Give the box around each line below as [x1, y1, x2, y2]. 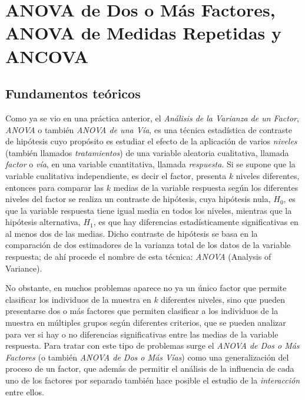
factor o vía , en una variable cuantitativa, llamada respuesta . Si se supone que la [5, 158, 296, 170]
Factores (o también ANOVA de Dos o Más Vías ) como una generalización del [5, 351, 289, 363]
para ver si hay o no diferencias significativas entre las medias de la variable [5, 328, 279, 340]
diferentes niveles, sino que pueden [161, 293, 286, 305]
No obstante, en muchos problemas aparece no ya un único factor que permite [5, 282, 287, 294]
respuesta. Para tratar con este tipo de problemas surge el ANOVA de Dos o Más [5, 339, 300, 352]
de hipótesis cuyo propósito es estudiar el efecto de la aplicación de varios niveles [5, 135, 297, 147]
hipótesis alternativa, [5, 216, 81, 228]
